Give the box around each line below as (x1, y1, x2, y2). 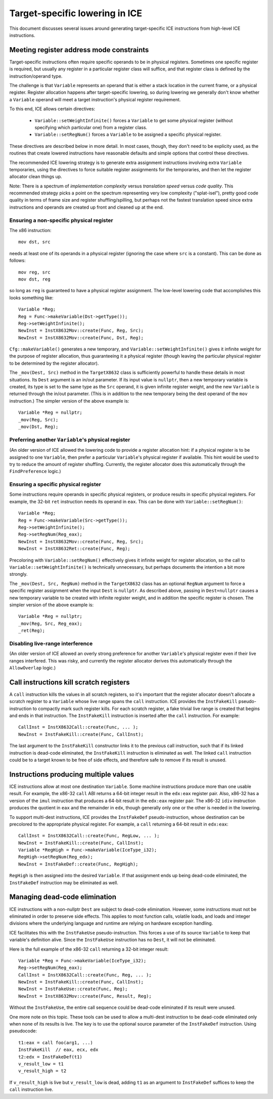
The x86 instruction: (9, 227, 52, 233)
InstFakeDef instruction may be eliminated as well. (9, 879, 119, 886)
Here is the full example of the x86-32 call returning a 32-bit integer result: (9, 946, 169, 952)
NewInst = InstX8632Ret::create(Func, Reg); (18, 546, 131, 552)
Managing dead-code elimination (9, 893, 116, 901)
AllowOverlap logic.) (9, 665, 56, 671)
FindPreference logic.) (9, 468, 61, 475)
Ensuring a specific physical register (9, 481, 101, 488)
